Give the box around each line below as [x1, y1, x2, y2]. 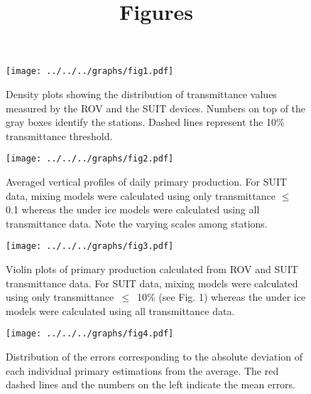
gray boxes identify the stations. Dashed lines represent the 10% [6, 115, 285, 129]
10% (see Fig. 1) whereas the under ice [136, 289, 306, 304]
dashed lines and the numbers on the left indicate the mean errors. [6, 377, 296, 392]
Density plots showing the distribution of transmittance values [6, 87, 277, 102]
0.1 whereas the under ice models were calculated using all [6, 202, 260, 217]
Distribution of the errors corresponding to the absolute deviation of [6, 349, 303, 364]
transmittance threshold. [6, 128, 113, 143]
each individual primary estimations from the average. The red [6, 363, 279, 378]
